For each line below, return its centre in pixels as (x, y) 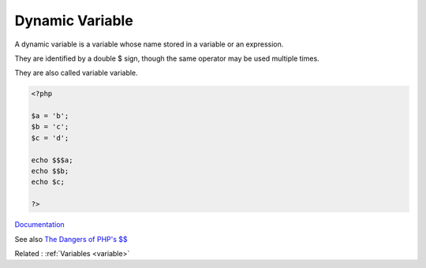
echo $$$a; (52, 160)
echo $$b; (50, 171)
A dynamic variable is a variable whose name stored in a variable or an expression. (149, 44)
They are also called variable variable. (76, 73)
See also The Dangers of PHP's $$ (71, 239)
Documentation (39, 225)
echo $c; (48, 182)
